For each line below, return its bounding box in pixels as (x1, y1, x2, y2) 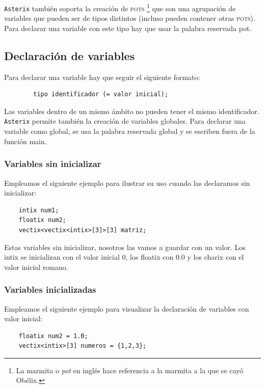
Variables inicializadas (4, 283, 96, 296)
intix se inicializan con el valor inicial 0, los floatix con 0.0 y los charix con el (4, 252, 244, 262)
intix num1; (18, 206, 59, 214)
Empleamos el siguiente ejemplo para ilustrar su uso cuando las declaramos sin (4, 177, 250, 188)
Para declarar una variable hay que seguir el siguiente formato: (4, 71, 200, 82)
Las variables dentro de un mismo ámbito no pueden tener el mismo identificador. (4, 105, 259, 116)
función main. (4, 135, 47, 146)
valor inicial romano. (4, 261, 68, 272)
